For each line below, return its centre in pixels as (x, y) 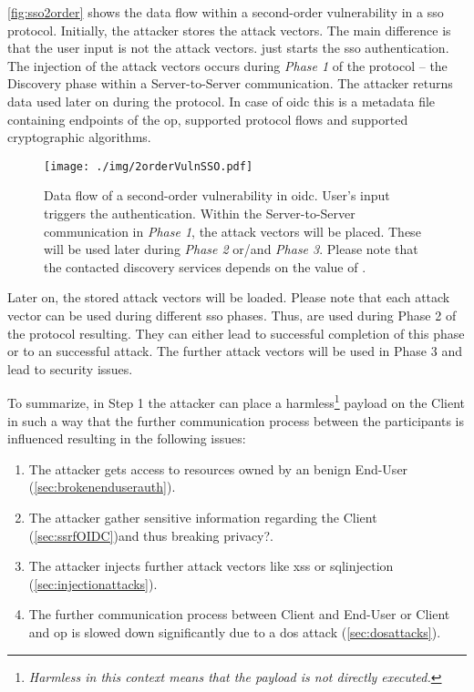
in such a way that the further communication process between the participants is (236, 420)
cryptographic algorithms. (79, 137)
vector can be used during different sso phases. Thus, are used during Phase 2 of (232, 315)
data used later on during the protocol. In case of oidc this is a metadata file (222, 101)
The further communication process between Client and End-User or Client (239, 614)
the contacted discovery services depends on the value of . (205, 266)
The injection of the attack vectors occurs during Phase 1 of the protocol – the (227, 65)
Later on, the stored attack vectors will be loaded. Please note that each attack (229, 297)
